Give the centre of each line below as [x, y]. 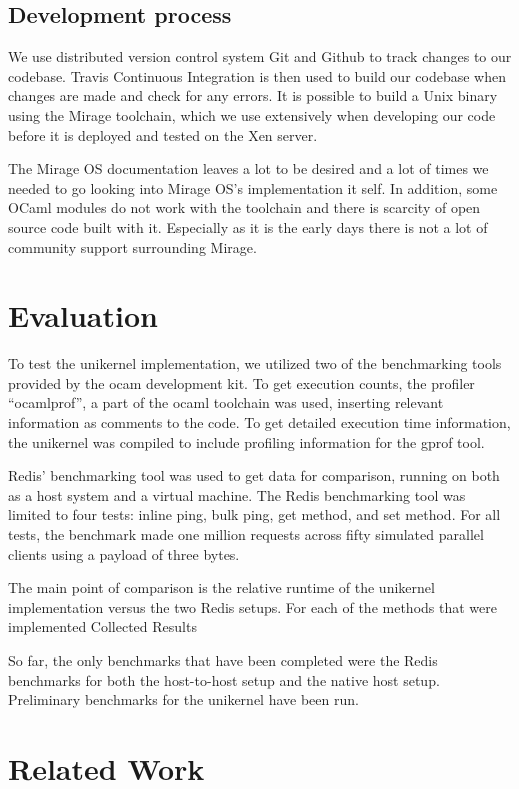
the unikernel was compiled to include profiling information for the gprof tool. [246, 441]
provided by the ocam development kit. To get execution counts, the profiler [241, 382]
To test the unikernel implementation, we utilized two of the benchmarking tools [255, 363]
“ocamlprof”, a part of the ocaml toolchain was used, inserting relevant [226, 402]
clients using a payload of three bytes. [124, 553]
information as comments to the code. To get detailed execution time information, [259, 422]
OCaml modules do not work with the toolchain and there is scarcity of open [244, 207]
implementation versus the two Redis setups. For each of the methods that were [252, 606]
